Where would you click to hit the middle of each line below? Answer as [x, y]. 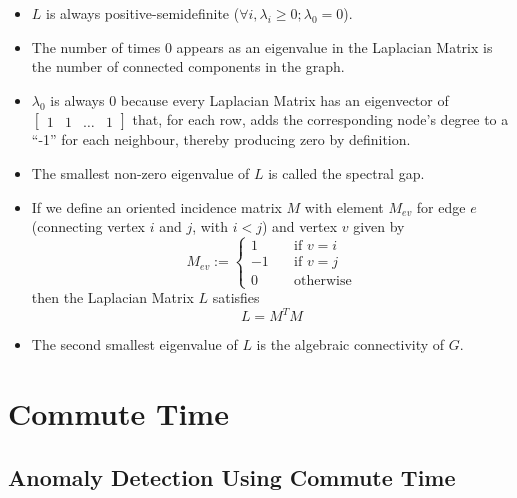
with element [344, 206]
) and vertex [299, 226]
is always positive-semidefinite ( [143, 13]
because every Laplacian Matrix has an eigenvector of [284, 99]
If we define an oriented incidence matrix [156, 206]
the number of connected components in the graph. [188, 66]
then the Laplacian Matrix [112, 297]
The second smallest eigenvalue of [134, 344]
